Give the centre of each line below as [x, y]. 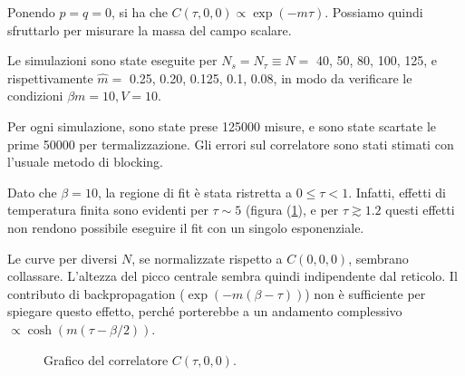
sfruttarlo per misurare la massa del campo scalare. [150, 29]
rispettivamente [50, 77]
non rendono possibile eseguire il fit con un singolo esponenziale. [186, 227]
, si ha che [139, 12]
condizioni [35, 96]
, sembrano [378, 258]
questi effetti [420, 210]
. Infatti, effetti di [397, 192]
